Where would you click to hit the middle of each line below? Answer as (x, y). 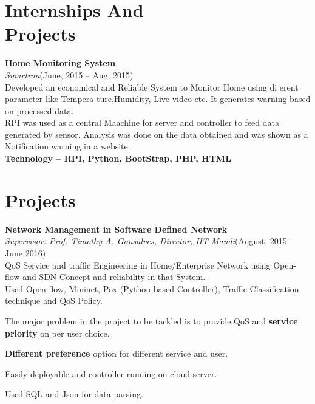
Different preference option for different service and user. (117, 353)
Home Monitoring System (60, 63)
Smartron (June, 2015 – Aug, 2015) (69, 74)
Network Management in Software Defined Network (116, 229)
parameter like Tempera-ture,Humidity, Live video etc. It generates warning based (158, 99)
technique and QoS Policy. (54, 300)
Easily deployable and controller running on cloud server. (111, 373)
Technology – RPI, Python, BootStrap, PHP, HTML (118, 158)
